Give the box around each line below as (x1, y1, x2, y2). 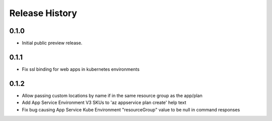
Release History (9, 8, 78, 19)
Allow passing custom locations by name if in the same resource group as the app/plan (22, 92, 202, 98)
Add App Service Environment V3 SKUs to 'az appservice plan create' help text (22, 99, 186, 105)
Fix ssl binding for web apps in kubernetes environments (22, 66, 140, 72)
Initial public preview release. (22, 40, 83, 46)
